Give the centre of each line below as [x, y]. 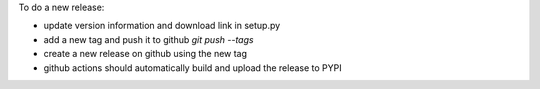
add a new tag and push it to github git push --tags [148, 39]
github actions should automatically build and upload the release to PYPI [192, 67]
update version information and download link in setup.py [162, 26]
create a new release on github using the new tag [145, 54]
